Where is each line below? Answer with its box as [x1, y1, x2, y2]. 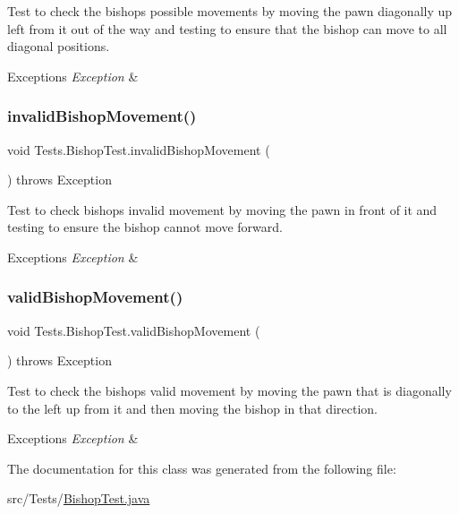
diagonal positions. [7, 37, 110, 56]
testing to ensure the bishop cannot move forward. [7, 218, 283, 236]
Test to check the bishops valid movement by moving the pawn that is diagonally [7, 381, 452, 399]
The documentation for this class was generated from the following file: [7, 458, 396, 477]
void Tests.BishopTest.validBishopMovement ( [7, 321, 260, 339]
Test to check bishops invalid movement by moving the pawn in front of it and [7, 200, 438, 218]
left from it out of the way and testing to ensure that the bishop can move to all [7, 19, 447, 38]
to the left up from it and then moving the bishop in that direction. [7, 398, 378, 417]
